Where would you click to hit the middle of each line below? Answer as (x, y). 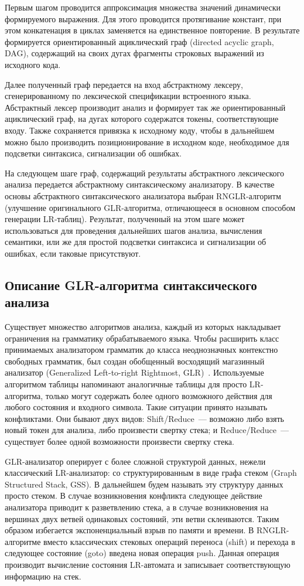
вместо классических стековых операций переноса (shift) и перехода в (169, 541)
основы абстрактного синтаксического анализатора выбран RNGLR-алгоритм (143, 195)
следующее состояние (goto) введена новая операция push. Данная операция (142, 553)
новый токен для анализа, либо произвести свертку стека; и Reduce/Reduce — (147, 430)
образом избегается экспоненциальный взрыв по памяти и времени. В (129, 530)
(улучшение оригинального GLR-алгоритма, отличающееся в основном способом (150, 207)
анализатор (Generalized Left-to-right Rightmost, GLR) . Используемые (134, 372)
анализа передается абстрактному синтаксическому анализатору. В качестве (140, 184)
